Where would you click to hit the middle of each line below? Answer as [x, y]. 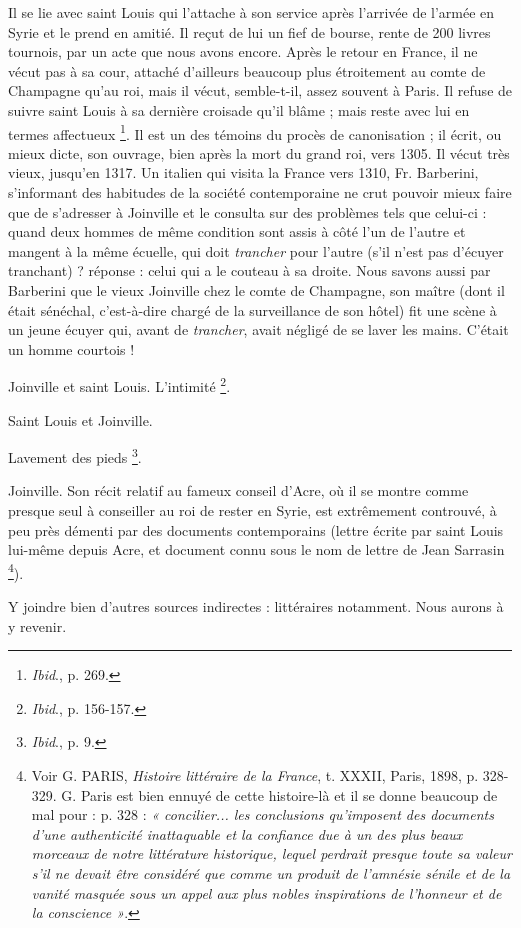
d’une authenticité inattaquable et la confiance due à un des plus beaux [247, 833]
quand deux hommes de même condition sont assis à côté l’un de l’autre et [237, 231]
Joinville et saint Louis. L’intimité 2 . [119, 384]
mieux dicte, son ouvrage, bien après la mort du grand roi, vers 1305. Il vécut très [259, 152]
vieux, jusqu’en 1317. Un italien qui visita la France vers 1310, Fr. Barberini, [243, 172]
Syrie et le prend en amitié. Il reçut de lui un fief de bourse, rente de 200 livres [249, 31]
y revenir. [37, 625]
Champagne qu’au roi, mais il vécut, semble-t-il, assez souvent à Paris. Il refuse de [260, 90]
